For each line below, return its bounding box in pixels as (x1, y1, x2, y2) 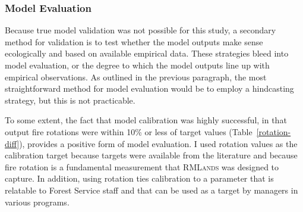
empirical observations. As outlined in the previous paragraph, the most (5, 70, 267, 83)
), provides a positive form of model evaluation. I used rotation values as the (19, 137, 298, 149)
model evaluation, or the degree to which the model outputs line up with (5, 59, 270, 71)
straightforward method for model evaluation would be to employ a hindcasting (5, 82, 294, 95)
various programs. (5, 195, 70, 208)
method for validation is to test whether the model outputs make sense (5, 35, 263, 48)
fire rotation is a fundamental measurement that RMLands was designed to (5, 160, 279, 173)
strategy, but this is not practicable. (5, 93, 135, 106)
